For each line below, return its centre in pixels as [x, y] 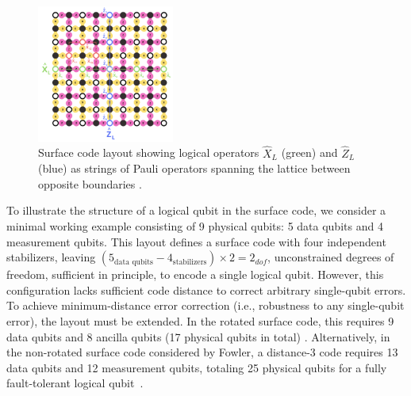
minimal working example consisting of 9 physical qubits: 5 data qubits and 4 [195, 225]
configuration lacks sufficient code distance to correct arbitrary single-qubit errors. [206, 289]
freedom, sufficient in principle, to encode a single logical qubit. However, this [195, 274]
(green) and [309, 152]
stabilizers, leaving [51, 257]
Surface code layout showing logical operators [149, 152]
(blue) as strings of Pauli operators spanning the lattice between [194, 168]
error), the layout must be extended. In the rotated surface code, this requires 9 [200, 320]
